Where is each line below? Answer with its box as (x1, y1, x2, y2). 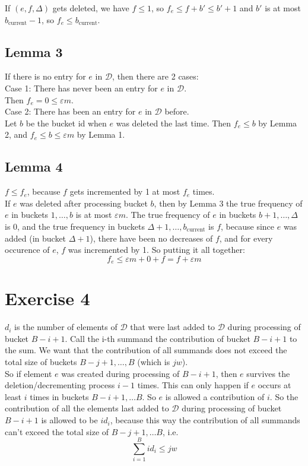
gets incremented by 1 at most (69, 185, 180, 198)
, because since (221, 220, 275, 232)
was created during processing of (61, 367, 180, 379)
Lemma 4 (5, 157, 63, 176)
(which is (137, 356, 170, 368)
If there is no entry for (5, 70, 86, 83)
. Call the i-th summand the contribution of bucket (65, 332, 250, 344)
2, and (5, 128, 28, 141)
